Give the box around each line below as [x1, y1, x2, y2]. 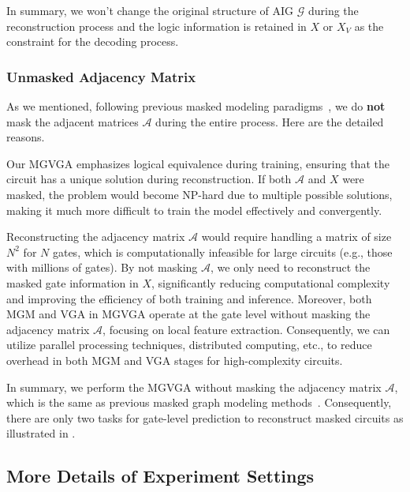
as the [354, 17, 384, 34]
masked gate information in [6, 274, 139, 291]
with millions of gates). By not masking [6, 259, 198, 276]
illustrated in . [6, 425, 76, 441]
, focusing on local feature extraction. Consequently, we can [102, 321, 390, 337]
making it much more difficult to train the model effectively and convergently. [6, 201, 382, 218]
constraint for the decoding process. [6, 33, 179, 50]
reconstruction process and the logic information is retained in [6, 17, 307, 34]
